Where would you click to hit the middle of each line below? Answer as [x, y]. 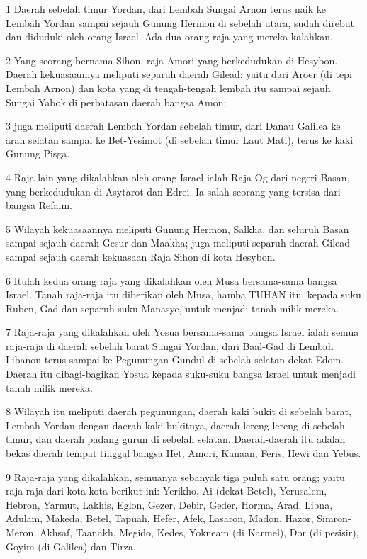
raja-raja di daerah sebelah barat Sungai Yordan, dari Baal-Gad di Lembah [170, 345]
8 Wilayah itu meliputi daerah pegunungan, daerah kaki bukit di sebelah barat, [179, 411]
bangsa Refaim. [39, 205]
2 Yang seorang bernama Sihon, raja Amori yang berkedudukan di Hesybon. [172, 60]
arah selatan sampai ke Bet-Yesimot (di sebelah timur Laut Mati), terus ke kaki [180, 139]
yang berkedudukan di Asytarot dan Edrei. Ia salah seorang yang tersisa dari [173, 191]
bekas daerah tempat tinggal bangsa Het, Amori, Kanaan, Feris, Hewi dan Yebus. [183, 453]
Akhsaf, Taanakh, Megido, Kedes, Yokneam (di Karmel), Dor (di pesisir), [199, 532]
